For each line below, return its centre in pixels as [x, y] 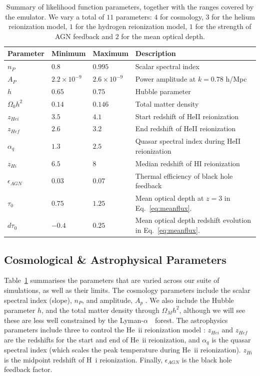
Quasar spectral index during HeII [188, 141]
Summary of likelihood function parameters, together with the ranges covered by [130, 7]
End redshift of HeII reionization [185, 128]
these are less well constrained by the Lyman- [74, 320]
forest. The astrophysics [191, 320]
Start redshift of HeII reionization [187, 116]
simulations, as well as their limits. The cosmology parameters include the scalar [127, 290]
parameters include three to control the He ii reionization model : [105, 330]
